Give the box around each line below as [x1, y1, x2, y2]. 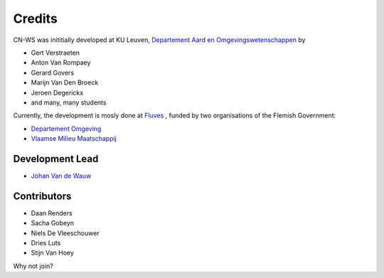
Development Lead [13, 153, 99, 165]
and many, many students [31, 98, 107, 107]
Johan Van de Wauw [31, 171, 92, 180]
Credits [13, 11, 58, 26]
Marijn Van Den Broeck [31, 78, 99, 87]
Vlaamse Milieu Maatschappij [31, 134, 117, 143]
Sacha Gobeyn [31, 219, 75, 228]
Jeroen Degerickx [31, 88, 84, 97]
